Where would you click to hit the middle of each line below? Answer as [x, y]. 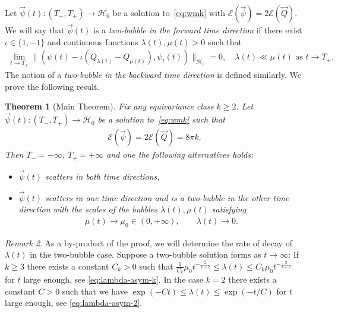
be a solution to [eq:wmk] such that [161, 119]
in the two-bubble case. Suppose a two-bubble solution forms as [146, 254]
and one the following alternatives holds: [180, 154]
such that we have [95, 291]
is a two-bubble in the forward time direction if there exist [198, 30]
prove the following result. [52, 86]
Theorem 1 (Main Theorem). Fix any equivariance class [109, 106]
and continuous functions [93, 41]
